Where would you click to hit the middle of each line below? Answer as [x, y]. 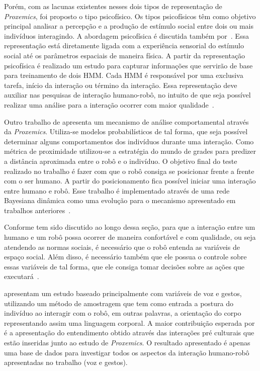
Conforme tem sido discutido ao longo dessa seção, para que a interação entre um [130, 227]
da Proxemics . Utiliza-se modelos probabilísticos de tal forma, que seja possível [126, 131]
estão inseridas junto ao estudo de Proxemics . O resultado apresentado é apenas [127, 342]
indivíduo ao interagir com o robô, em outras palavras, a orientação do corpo [123, 313]
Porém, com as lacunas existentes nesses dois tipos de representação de [113, 6]
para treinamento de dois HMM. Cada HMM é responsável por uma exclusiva [124, 75]
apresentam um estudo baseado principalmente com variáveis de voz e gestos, [123, 293]
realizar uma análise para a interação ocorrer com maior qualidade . [109, 104]
